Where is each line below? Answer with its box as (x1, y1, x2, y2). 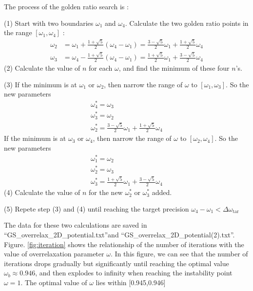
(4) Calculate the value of (4, 187, 80, 197)
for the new (89, 187, 123, 197)
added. (152, 187, 172, 197)
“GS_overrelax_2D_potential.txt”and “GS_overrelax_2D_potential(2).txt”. (4, 230, 235, 240)
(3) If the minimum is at (4, 79, 77, 89)
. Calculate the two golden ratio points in (125, 18, 249, 28)
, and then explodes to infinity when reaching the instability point (35, 268, 233, 278)
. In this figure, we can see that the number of (110, 249, 248, 259)
